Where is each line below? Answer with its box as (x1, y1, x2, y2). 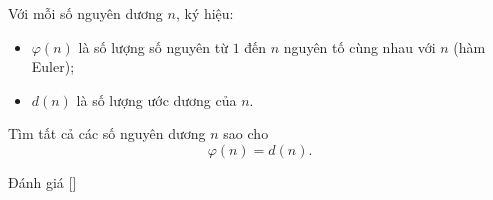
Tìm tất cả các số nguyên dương (8, 123, 206, 144)
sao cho (223, 123, 269, 144)
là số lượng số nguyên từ (78, 36, 228, 57)
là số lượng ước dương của (76, 89, 237, 110)
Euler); (31, 56, 75, 77)
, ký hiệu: (175, 3, 234, 23)
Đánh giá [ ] (8, 171, 77, 192)
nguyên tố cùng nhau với (283, 36, 436, 57)
